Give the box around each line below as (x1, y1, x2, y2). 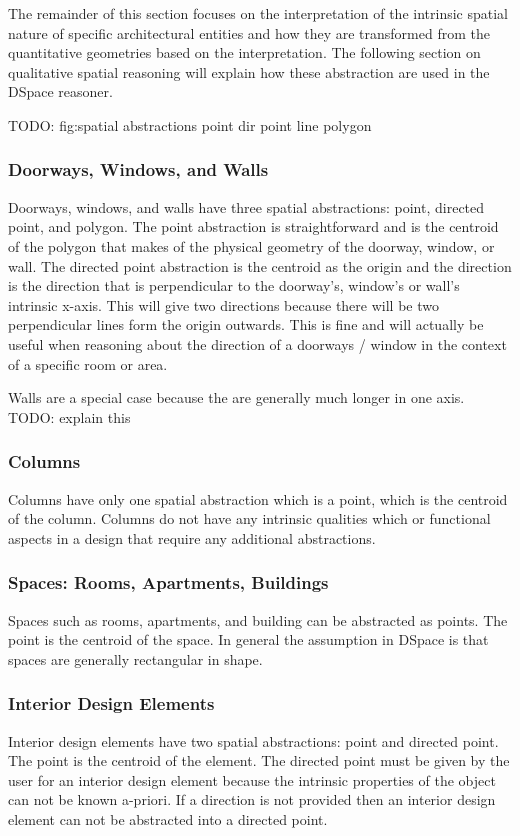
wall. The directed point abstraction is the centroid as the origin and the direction (8, 255, 512, 276)
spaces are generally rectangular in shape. (8, 648, 263, 669)
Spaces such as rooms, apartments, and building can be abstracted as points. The (8, 609, 508, 630)
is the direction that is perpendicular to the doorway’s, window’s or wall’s (8, 275, 460, 296)
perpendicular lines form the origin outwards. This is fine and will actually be (8, 314, 484, 335)
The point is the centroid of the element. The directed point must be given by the (8, 750, 510, 771)
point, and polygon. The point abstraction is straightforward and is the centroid (8, 216, 499, 237)
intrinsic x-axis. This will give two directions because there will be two (8, 294, 439, 315)
